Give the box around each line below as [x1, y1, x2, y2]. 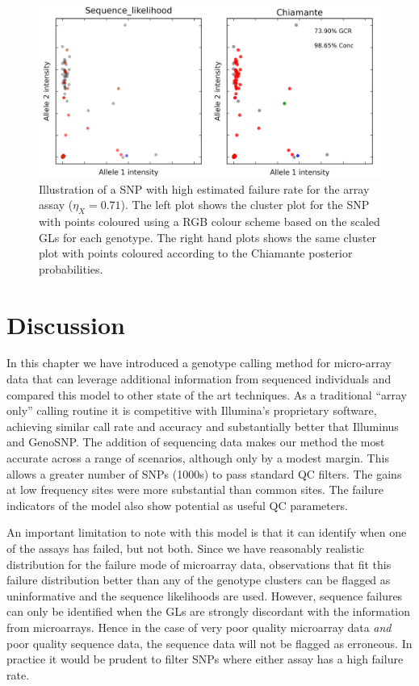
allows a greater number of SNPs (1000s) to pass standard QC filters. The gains [6, 465, 402, 482]
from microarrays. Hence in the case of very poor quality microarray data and [6, 618, 392, 635]
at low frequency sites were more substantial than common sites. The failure [6, 481, 383, 498]
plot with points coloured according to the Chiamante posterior [39, 245, 353, 261]
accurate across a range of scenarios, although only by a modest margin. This [6, 450, 389, 466]
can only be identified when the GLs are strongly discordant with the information [6, 603, 411, 620]
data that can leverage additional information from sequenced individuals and [6, 370, 392, 387]
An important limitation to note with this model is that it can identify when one [6, 524, 407, 541]
